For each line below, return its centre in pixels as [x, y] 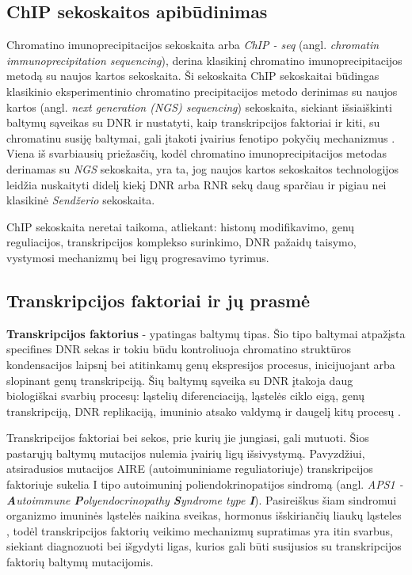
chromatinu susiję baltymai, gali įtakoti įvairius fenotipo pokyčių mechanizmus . [201, 137]
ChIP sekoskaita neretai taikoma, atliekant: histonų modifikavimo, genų [181, 226]
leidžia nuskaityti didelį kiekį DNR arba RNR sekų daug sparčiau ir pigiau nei [196, 184]
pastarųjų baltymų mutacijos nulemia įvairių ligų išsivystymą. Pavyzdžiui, [186, 453]
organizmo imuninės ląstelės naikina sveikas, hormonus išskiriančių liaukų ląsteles [204, 515]
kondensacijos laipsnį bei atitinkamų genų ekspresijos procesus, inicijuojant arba [201, 364]
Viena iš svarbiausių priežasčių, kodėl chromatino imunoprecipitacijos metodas [197, 153]
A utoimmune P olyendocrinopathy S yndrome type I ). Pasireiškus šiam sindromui [202, 499]
